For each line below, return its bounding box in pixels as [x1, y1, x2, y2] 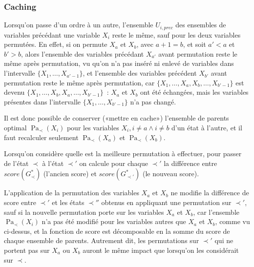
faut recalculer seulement [4, 132, 79, 142]
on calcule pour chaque [79, 158, 148, 168]
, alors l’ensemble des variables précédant [21, 48, 144, 59]
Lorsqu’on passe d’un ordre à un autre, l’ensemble [4, 20, 153, 30]
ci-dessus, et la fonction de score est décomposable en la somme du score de [4, 226, 230, 236]
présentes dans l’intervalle [4, 96, 81, 106]
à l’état [42, 158, 64, 168]
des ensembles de [175, 20, 226, 30]
